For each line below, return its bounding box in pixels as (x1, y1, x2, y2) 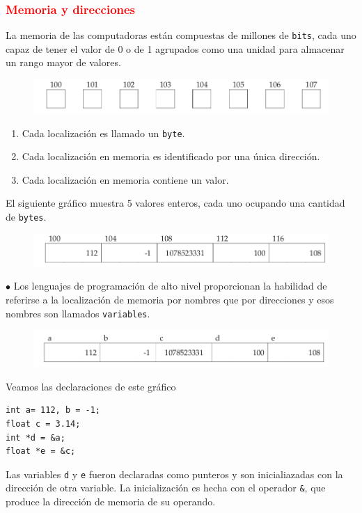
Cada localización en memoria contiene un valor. (22, 172, 229, 187)
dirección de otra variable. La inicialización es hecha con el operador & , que (6, 480, 326, 495)
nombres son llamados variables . (6, 306, 150, 320)
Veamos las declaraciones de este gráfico (6, 379, 176, 393)
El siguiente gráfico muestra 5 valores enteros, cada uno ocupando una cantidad (6, 196, 345, 210)
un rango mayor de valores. (6, 55, 121, 70)
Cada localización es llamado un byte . (22, 125, 185, 140)
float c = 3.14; (6, 418, 81, 429)
